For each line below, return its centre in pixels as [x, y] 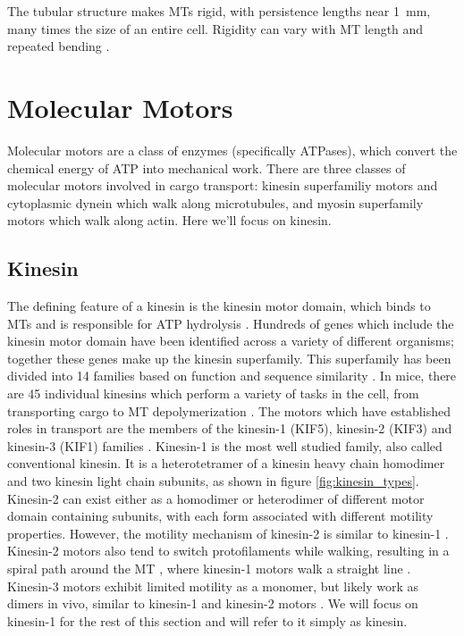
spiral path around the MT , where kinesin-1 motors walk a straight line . [209, 568]
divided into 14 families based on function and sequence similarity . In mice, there [232, 376]
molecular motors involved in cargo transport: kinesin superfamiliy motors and [223, 185]
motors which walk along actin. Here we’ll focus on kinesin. [169, 220]
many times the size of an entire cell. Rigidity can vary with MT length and [215, 28]
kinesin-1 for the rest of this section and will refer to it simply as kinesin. [207, 620]
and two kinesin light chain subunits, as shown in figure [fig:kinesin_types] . [213, 481]
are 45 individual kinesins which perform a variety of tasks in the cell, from [213, 393]
